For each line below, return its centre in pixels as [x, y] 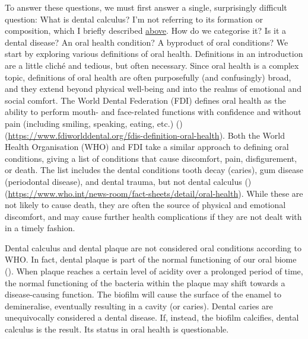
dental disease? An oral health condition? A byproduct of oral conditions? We [147, 42]
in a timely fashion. [40, 228]
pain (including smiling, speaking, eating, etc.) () [94, 123]
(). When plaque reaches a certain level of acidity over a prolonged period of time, [154, 271]
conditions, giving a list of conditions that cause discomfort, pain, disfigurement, [151, 158]
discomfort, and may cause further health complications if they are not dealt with [153, 216]
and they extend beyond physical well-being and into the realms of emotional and [153, 89]
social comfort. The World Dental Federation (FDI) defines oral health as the [145, 100]
